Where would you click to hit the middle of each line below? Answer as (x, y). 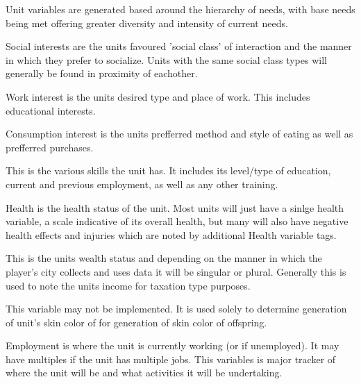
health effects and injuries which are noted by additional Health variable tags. (171, 234)
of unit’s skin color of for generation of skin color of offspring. (136, 322)
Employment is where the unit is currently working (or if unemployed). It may (173, 345)
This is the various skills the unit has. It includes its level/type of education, (168, 170)
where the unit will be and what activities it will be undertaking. (144, 373)
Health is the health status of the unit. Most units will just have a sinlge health (175, 207)
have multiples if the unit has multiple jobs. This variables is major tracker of (171, 359)
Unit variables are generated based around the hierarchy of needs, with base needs (180, 9)
